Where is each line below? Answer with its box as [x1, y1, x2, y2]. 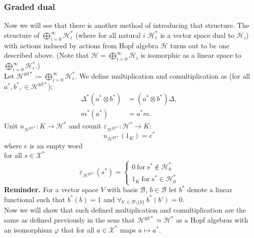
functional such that [4, 194, 65, 204]
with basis [107, 184, 138, 195]
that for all [61, 224, 94, 235]
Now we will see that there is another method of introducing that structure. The [4, 20, 250, 30]
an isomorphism [4, 224, 52, 235]
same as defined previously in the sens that [4, 215, 135, 225]
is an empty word [29, 140, 83, 150]
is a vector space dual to [160, 29, 235, 40]
